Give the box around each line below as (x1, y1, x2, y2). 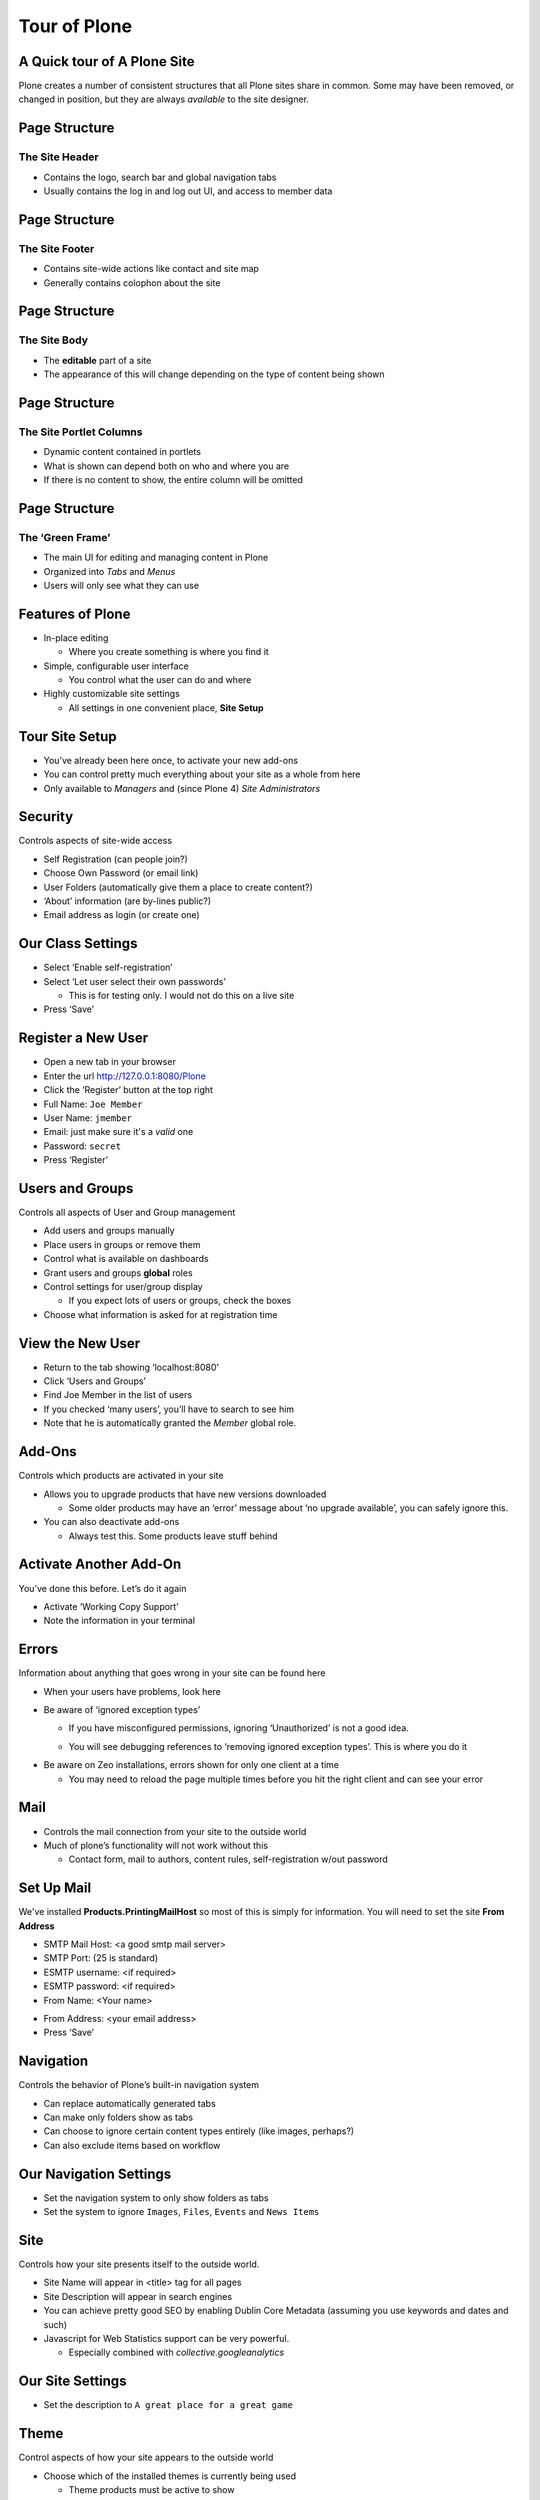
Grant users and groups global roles (43, 1266, 194, 1279)
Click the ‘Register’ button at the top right (43, 1084, 214, 1096)
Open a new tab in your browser (43, 1056, 177, 1068)
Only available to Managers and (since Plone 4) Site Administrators (43, 782, 321, 794)
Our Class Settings (18, 935, 138, 952)
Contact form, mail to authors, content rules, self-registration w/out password (68, 1853, 389, 1865)
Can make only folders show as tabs (43, 2111, 194, 2124)
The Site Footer (18, 241, 95, 255)
